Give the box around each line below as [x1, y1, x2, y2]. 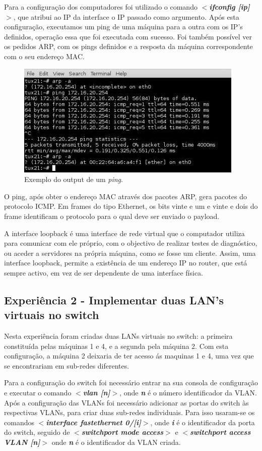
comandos [4, 417, 34, 427]
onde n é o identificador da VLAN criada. [51, 437, 181, 447]
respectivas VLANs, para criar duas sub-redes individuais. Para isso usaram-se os [4, 407, 255, 418]
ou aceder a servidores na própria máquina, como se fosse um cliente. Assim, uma [4, 247, 256, 258]
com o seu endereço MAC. [4, 51, 85, 61]
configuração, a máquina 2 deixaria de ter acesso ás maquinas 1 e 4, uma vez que [4, 350, 254, 361]
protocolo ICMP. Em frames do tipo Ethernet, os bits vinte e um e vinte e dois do [4, 201, 258, 211]
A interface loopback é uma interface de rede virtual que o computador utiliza [4, 228, 245, 238]
